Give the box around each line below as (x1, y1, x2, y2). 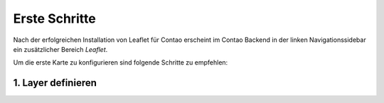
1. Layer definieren (13, 77, 97, 89)
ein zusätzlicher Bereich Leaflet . (13, 45, 108, 53)
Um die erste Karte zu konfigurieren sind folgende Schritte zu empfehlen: (13, 58, 228, 67)
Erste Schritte (13, 11, 96, 26)
